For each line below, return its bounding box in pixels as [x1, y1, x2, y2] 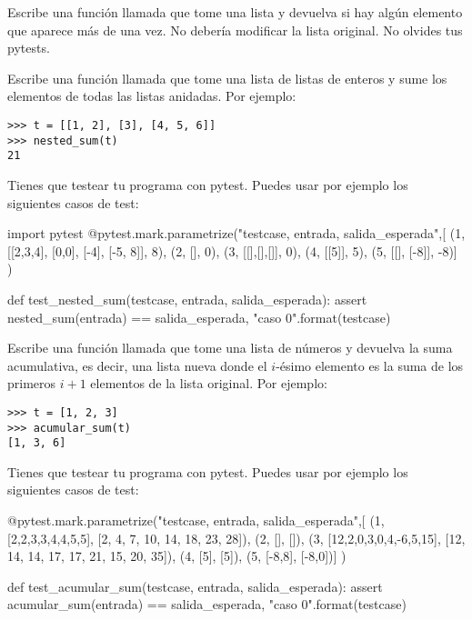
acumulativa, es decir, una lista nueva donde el [7, 355, 267, 375]
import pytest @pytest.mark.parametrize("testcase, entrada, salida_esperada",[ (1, [7, 224, 466, 243]
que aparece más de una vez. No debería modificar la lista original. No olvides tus [7, 20, 463, 39]
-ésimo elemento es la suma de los [276, 355, 464, 375]
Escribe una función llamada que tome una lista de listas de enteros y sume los [7, 68, 447, 87]
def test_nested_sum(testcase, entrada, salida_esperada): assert [7, 289, 367, 308]
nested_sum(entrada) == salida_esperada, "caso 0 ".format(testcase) [7, 307, 391, 326]
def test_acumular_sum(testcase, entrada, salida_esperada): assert [7, 576, 383, 595]
